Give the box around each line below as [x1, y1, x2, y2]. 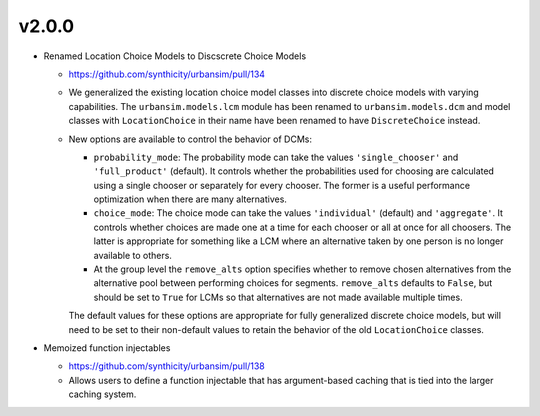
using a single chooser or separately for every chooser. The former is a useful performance [93, 179, 470, 191]
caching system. [68, 388, 137, 400]
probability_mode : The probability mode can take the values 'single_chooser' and [93, 151, 459, 163]
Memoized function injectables [43, 341, 171, 354]
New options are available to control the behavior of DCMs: [68, 133, 312, 145]
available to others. [93, 249, 172, 261]
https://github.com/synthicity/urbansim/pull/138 [68, 360, 265, 372]
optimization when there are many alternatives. [93, 193, 287, 205]
